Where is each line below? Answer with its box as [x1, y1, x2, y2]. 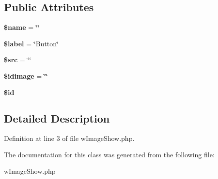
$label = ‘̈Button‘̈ [4, 38, 59, 48]
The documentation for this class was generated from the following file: [4, 149, 215, 159]
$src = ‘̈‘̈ [4, 55, 31, 65]
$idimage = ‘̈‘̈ [4, 70, 48, 81]
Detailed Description [4, 110, 110, 125]
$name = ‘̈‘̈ [4, 22, 40, 32]
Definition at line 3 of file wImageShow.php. [4, 133, 135, 143]
